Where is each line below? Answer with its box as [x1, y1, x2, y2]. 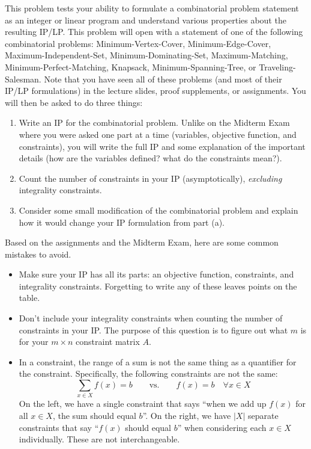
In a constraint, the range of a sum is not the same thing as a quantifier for [19, 355, 297, 368]
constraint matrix [76, 335, 140, 348]
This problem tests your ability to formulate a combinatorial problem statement [5, 2, 299, 14]
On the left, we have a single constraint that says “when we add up [19, 397, 267, 410]
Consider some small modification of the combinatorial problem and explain [19, 203, 298, 216]
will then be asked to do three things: [5, 96, 143, 108]
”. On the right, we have [142, 409, 231, 421]
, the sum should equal [52, 409, 136, 421]
